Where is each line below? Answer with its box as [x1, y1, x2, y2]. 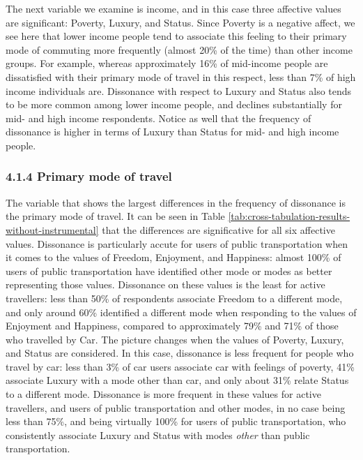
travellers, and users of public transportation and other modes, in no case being [6, 400, 346, 415]
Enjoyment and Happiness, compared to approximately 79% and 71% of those [6, 318, 339, 333]
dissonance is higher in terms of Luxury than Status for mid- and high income [6, 124, 339, 139]
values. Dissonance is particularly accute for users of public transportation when [6, 236, 348, 251]
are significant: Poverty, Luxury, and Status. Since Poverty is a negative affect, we [6, 15, 355, 29]
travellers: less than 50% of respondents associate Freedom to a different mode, [6, 290, 343, 305]
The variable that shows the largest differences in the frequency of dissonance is [6, 195, 346, 209]
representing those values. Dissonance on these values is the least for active [6, 277, 325, 292]
